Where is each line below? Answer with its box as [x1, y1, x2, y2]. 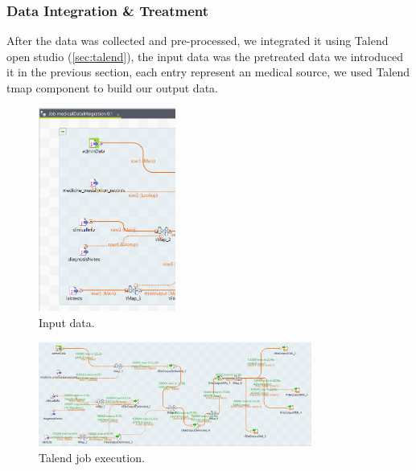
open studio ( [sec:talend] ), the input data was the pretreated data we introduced [6, 47, 404, 64]
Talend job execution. [39, 448, 145, 465]
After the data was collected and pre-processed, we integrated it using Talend [6, 32, 389, 49]
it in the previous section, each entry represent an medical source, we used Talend [6, 63, 410, 80]
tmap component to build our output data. [6, 80, 218, 96]
